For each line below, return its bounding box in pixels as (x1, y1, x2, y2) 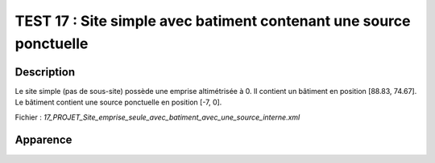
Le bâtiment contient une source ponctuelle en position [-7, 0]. (14, 97, 222, 108)
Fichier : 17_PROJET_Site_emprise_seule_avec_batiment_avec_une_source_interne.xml (14, 112, 300, 122)
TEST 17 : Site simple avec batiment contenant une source (14, 12, 411, 30)
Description (14, 65, 76, 79)
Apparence (14, 133, 72, 147)
